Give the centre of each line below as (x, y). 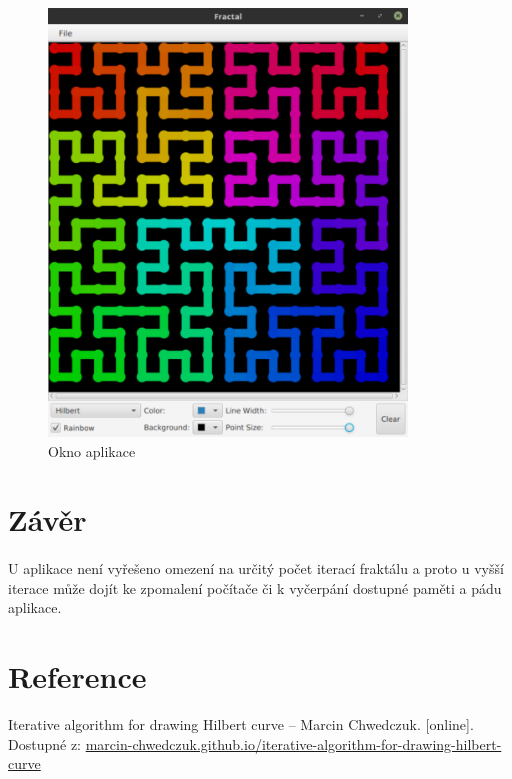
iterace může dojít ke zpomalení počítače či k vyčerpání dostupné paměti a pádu (255, 587)
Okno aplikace (92, 450)
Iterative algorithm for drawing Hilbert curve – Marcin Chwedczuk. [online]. (241, 724)
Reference (77, 676)
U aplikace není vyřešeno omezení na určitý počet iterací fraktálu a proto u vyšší (256, 568)
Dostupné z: (44, 743)
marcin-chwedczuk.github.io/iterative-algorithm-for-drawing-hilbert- (293, 743)
